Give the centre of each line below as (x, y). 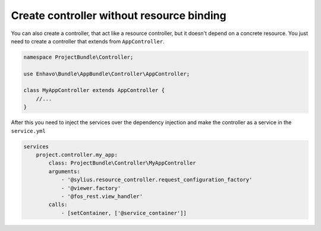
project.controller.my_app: (77, 155)
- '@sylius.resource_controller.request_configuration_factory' (157, 180)
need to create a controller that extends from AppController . (88, 41)
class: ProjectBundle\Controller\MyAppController (122, 163)
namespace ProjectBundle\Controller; (78, 57)
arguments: (64, 171)
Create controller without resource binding (119, 15)
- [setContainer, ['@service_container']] (124, 213)
